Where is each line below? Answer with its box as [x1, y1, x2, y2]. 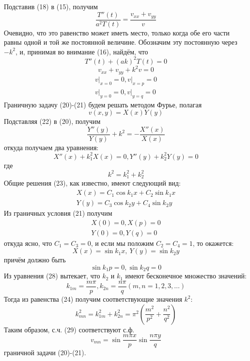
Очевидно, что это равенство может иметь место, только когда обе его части [4, 27, 230, 37]
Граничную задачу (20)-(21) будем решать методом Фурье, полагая [4, 99, 202, 109]
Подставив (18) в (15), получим [4, 1, 98, 11]
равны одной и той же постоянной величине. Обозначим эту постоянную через [4, 37, 237, 47]
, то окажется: [192, 238, 234, 248]
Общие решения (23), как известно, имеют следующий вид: [4, 178, 181, 188]
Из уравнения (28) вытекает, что [4, 271, 100, 281]
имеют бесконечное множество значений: [125, 271, 247, 281]
